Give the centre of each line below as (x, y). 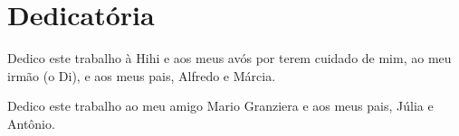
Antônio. (31, 123)
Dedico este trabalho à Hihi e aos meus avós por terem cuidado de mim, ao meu (229, 58)
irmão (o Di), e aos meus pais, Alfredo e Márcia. (142, 75)
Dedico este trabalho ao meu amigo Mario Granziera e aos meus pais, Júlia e (220, 106)
